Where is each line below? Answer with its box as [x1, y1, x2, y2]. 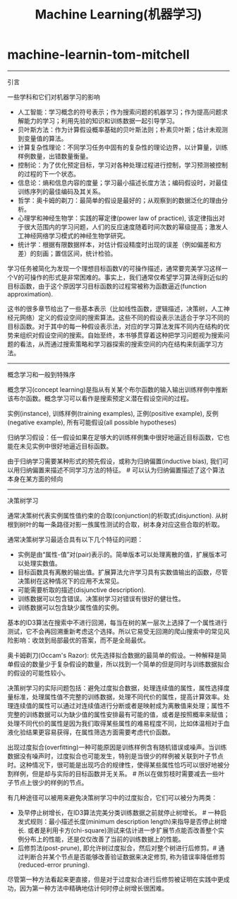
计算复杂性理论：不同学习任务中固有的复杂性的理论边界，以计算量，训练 [17, 143, 228, 151]
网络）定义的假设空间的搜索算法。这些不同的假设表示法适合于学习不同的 [19, 313, 230, 322]
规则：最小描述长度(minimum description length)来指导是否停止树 [30, 817, 221, 825]
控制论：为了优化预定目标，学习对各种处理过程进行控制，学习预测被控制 [17, 161, 228, 169]
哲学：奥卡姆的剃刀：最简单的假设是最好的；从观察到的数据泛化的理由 [17, 196, 222, 204]
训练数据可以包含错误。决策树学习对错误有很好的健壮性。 [17, 594, 185, 603]
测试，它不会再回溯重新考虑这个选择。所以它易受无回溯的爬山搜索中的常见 [7, 627, 224, 635]
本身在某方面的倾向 [7, 475, 63, 483]
